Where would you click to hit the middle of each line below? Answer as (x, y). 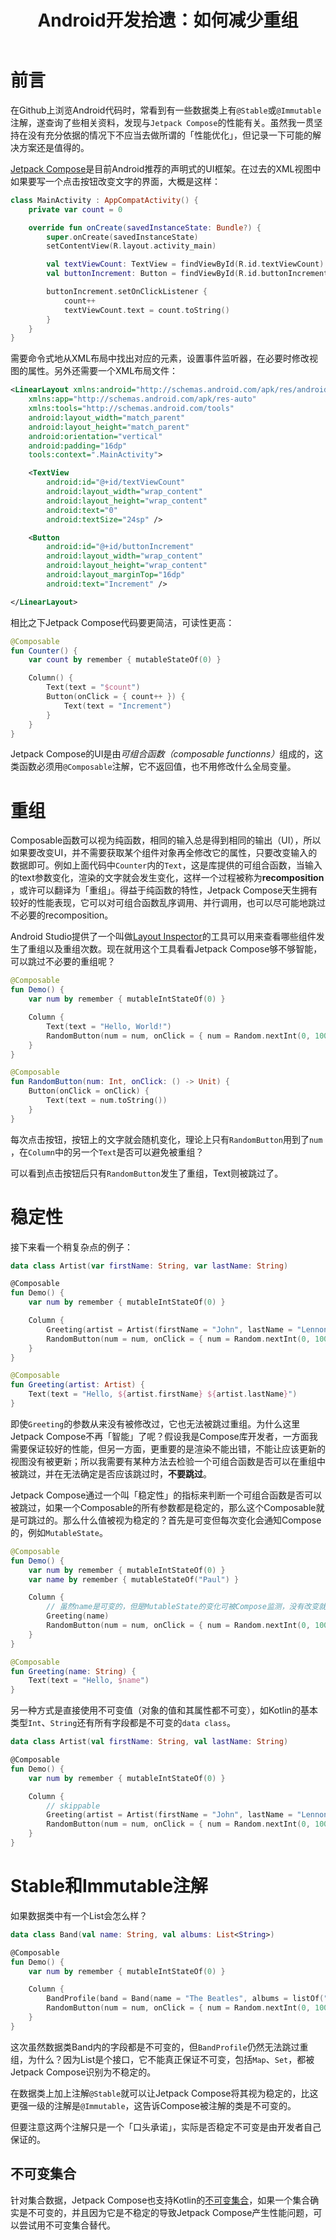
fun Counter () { (44, 651)
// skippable (73, 1806)
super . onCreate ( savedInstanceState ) (122, 237)
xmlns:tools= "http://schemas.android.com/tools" (131, 409)
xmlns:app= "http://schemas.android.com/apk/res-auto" (142, 399)
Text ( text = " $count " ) (93, 687)
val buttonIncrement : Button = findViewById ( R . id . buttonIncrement (187, 274)
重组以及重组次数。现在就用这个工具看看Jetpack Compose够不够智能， (175, 949)
